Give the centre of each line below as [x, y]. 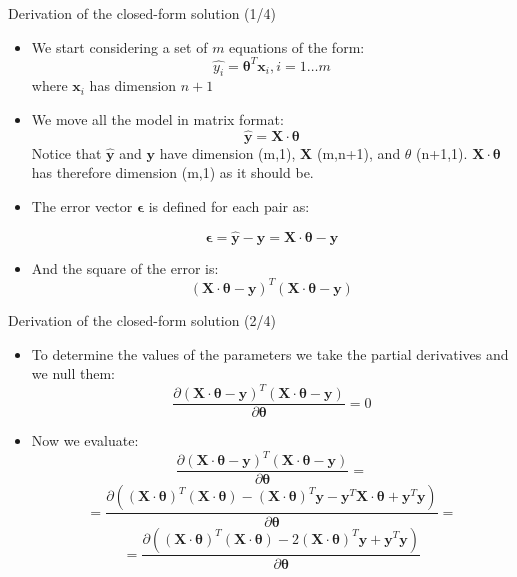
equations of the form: [297, 46]
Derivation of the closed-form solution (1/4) [142, 13]
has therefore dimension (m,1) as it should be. [172, 172]
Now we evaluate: [85, 440]
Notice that [66, 152]
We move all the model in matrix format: [157, 119]
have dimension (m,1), [227, 152]
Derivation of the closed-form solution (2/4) [142, 319]
